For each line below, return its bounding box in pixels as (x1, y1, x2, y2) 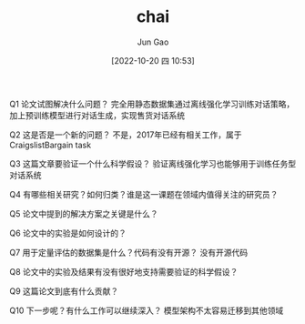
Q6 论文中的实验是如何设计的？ (9, 228, 127, 238)
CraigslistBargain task (9, 139, 92, 150)
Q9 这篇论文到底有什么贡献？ (9, 285, 119, 297)
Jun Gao (137, 36, 169, 47)
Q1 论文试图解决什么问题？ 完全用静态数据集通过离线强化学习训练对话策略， (9, 98, 295, 109)
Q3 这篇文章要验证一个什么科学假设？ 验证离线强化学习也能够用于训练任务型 (9, 157, 297, 169)
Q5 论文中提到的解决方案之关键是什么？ (9, 208, 158, 219)
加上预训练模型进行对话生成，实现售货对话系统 (9, 109, 185, 120)
